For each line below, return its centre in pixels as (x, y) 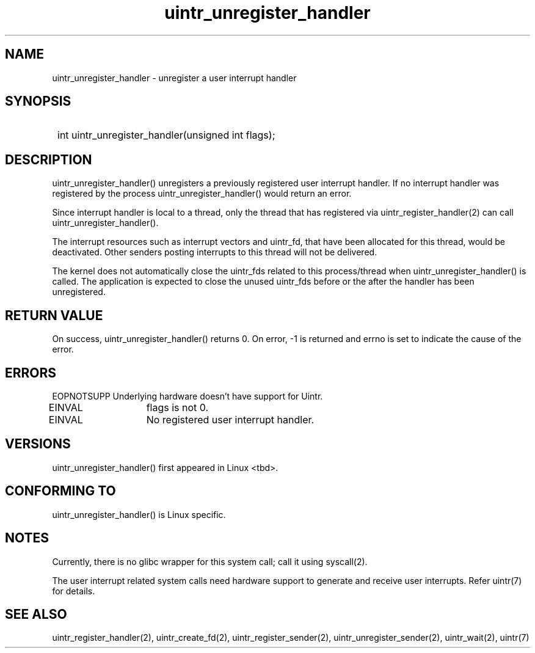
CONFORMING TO (60, 491)
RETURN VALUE (54, 315)
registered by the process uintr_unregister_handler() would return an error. (202, 194)
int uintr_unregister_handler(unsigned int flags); (166, 135)
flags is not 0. (177, 407)
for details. (74, 591)
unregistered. (79, 292)
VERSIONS (38, 444)
